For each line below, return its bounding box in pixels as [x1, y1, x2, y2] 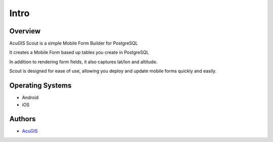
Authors [9, 115, 36, 123]
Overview [9, 27, 41, 35]
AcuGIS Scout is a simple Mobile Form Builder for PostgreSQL [9, 40, 139, 46]
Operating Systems [9, 81, 72, 90]
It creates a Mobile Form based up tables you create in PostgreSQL [9, 50, 149, 56]
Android [22, 94, 39, 101]
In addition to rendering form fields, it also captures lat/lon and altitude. [9, 59, 158, 65]
